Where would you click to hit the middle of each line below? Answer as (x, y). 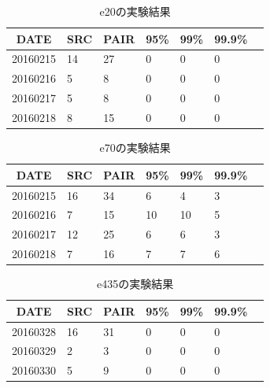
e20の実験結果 (135, 11)
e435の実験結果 (135, 284)
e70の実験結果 (135, 148)
